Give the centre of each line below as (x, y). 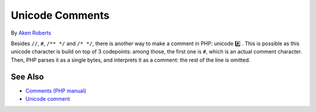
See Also (27, 77)
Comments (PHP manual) (56, 90)
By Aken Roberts (31, 33)
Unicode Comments (60, 15)
